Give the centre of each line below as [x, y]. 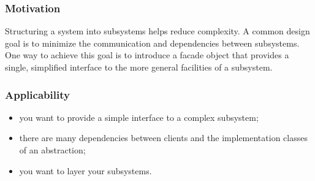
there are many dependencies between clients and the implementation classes [163, 138]
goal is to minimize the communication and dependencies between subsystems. [152, 43]
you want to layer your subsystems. [85, 170]
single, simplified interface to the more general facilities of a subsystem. [139, 67]
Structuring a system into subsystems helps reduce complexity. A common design [157, 31]
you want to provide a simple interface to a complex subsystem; [139, 117]
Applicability [37, 94]
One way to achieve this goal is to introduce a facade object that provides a [147, 55]
